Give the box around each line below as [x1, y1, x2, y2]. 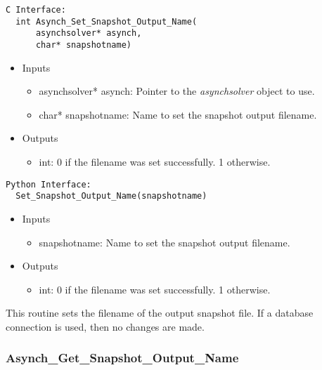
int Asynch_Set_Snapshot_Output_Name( [15, 16, 198, 27]
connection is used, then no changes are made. [6, 319, 205, 333]
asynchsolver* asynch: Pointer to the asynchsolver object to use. [39, 84, 315, 98]
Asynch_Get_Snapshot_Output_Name [6, 349, 239, 366]
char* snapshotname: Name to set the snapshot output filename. [39, 107, 317, 121]
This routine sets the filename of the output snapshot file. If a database [6, 305, 314, 320]
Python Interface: [6, 179, 91, 190]
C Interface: [6, 5, 66, 15]
